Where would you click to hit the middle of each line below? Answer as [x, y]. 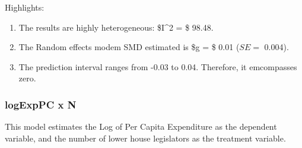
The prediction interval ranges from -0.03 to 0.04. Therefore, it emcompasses [158, 66]
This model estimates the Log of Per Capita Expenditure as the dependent [141, 126]
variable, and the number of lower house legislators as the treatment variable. [145, 138]
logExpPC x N [41, 104]
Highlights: [25, 7]
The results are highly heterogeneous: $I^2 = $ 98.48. [116, 27]
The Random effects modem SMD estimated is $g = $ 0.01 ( [129, 47]
